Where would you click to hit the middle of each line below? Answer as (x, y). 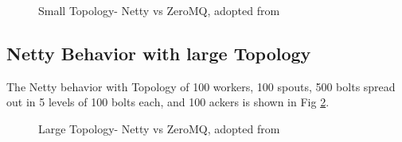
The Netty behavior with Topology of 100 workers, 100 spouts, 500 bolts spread (201, 86)
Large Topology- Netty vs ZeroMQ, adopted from (159, 128)
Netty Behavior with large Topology (159, 53)
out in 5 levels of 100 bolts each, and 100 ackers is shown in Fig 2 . (168, 102)
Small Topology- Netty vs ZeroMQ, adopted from (159, 10)
